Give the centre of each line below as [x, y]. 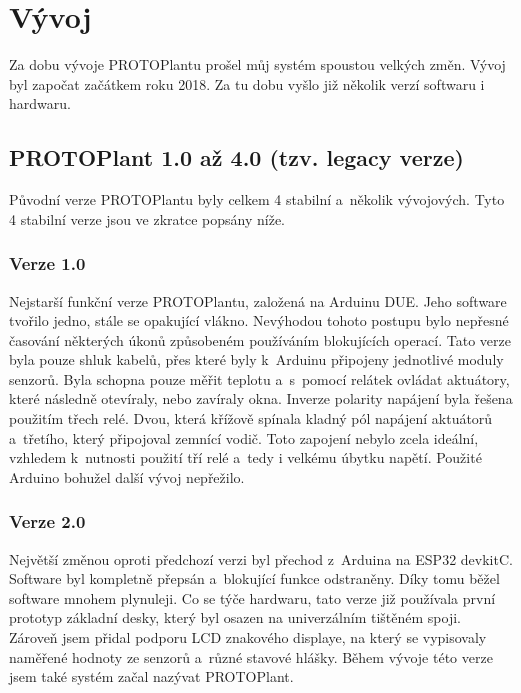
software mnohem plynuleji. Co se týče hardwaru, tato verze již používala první [252, 597]
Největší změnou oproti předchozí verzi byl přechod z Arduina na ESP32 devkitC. [261, 558]
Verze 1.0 [47, 263]
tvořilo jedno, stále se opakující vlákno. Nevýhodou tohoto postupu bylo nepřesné [259, 320]
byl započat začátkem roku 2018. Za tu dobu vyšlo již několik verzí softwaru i [247, 83]
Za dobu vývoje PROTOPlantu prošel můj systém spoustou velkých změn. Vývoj [257, 64]
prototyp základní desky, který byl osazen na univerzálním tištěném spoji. [235, 617]
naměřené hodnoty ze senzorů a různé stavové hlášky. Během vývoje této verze [251, 656]
